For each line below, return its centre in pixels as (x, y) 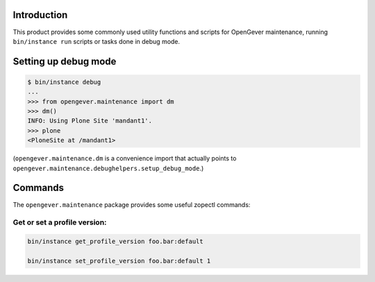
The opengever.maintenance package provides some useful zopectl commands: (132, 204)
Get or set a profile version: (60, 222)
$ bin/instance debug (64, 82)
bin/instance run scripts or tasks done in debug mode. (97, 41)
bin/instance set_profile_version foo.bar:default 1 (119, 261)
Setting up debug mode (65, 61)
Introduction (40, 15)
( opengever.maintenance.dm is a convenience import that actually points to (125, 158)
